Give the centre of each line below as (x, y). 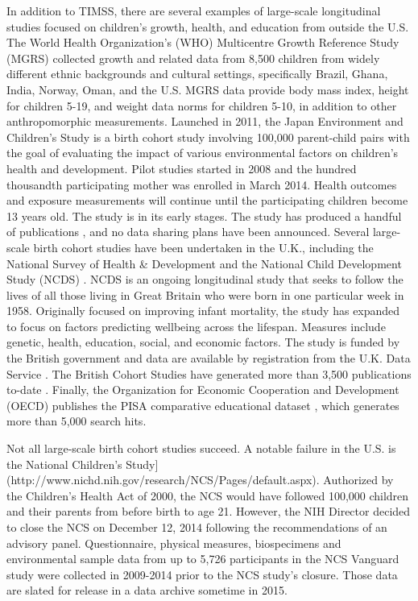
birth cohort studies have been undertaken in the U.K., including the (203, 247)
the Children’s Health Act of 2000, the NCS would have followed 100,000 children (208, 495)
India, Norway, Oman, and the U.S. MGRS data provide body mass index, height (208, 89)
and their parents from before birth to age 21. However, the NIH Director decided (209, 511)
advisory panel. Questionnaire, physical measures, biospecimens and (174, 543)
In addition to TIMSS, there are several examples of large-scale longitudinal (194, 10)
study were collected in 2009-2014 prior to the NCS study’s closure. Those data (202, 574)
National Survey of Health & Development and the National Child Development (204, 263)
